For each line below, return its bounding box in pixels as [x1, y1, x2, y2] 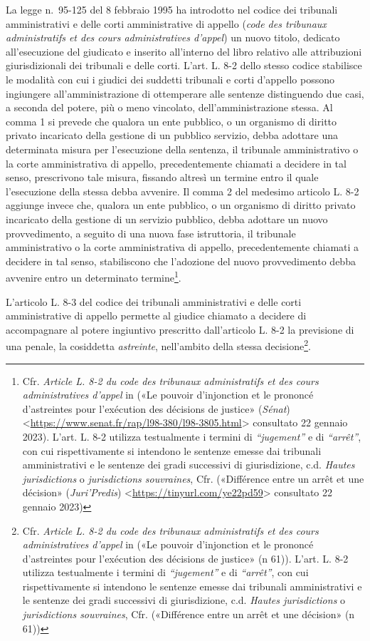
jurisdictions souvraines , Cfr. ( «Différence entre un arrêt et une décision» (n [22, 607, 355, 622]
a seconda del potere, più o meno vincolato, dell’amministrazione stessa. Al [6, 100, 333, 115]
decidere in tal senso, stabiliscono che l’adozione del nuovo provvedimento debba [6, 253, 356, 268]
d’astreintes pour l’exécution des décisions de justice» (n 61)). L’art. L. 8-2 [22, 550, 349, 565]
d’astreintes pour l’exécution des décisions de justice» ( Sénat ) [22, 401, 290, 416]
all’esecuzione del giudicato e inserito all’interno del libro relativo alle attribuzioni [6, 43, 362, 58]
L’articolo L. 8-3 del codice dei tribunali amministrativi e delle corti [6, 294, 302, 309]
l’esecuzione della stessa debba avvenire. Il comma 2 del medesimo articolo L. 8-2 [6, 183, 359, 198]
